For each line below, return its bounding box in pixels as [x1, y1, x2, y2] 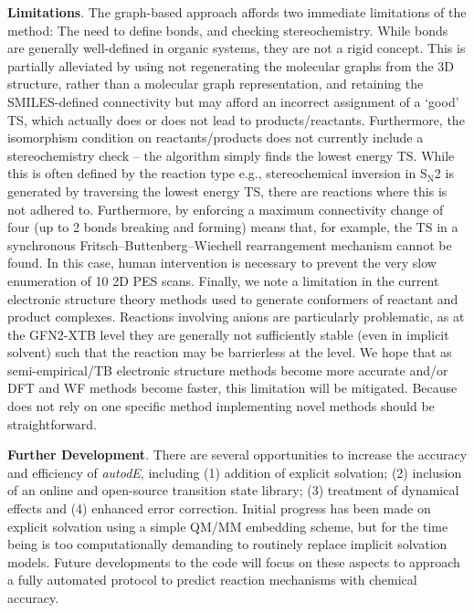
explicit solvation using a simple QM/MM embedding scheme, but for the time [7, 516, 448, 535]
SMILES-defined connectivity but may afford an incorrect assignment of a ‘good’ [7, 91, 459, 111]
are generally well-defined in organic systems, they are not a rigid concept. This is [7, 38, 466, 58]
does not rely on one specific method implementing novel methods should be [7, 396, 435, 416]
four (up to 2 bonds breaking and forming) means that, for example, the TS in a [7, 217, 458, 237]
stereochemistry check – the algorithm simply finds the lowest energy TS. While [7, 145, 455, 164]
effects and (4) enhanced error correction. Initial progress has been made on [7, 499, 431, 518]
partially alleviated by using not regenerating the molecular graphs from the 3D [7, 56, 455, 75]
